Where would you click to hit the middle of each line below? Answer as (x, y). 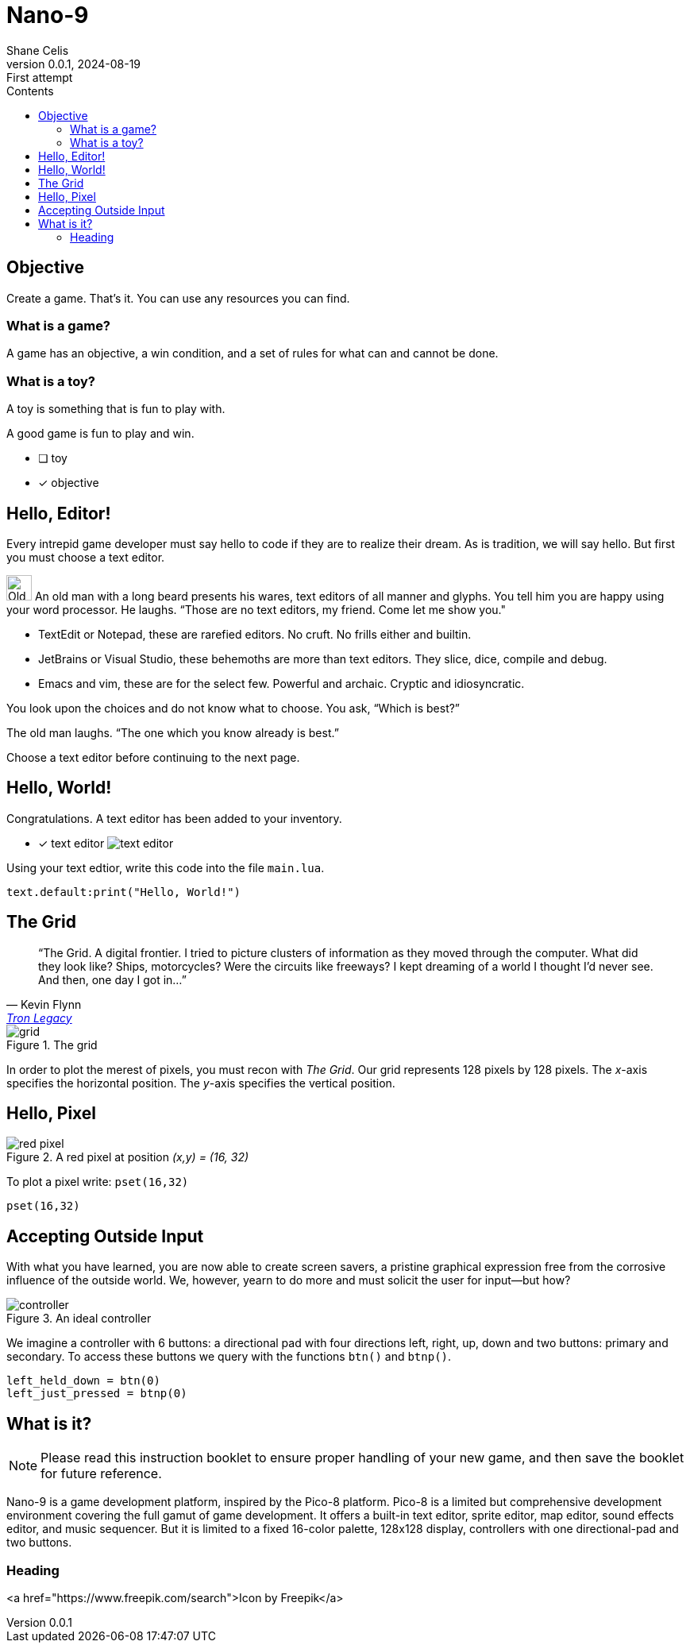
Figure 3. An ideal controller (79, 1319)
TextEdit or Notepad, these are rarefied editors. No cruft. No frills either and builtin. (255, 634)
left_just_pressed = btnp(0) (97, 1394)
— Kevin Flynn (44, 1004)
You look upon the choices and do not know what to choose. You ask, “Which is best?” (233, 708)
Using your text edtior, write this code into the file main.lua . (166, 867)
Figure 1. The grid (52, 1045)
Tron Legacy (39, 1018)
